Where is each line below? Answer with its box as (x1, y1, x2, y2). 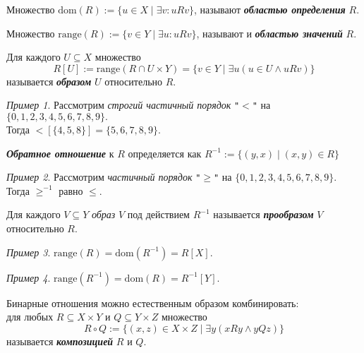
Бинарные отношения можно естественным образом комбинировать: (6, 295, 299, 310)
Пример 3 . (6, 244, 51, 259)
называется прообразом (213, 207, 314, 222)
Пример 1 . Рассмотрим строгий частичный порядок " (6, 97, 240, 112)
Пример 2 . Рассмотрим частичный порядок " (6, 169, 201, 184)
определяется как (128, 145, 202, 160)
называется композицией (6, 333, 114, 348)
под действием (127, 207, 190, 222)
